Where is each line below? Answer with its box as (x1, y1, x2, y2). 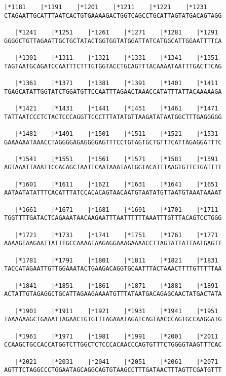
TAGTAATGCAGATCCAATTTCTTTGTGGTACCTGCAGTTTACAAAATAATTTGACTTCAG (4, 62, 222, 70)
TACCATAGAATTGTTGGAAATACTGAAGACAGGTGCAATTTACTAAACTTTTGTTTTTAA (4, 265, 222, 273)
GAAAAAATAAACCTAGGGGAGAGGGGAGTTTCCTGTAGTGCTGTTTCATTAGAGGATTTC (4, 138, 222, 146)
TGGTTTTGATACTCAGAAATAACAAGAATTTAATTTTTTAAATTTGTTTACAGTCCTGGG (4, 214, 222, 222)
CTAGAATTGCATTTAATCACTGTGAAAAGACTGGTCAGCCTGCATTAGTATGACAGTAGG (4, 12, 222, 19)
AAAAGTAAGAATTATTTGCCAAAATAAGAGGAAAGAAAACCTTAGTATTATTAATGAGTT (4, 240, 222, 247)
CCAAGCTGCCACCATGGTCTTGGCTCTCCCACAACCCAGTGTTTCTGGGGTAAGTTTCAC (4, 341, 222, 349)
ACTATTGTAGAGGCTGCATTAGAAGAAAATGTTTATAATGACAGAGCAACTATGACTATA (4, 290, 222, 298)
